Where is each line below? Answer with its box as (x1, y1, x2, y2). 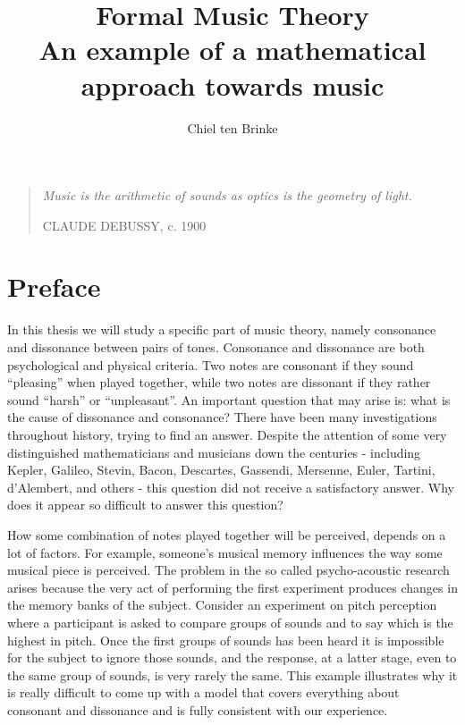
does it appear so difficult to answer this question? (7, 495, 283, 514)
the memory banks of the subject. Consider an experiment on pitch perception (7, 595, 437, 614)
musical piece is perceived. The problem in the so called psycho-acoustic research (7, 561, 450, 579)
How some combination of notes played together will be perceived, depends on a (7, 525, 446, 544)
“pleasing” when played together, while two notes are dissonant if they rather (7, 373, 431, 392)
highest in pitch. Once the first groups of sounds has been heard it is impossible (7, 630, 444, 649)
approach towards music (80, 66, 385, 103)
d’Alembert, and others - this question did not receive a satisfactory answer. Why (7, 477, 454, 496)
